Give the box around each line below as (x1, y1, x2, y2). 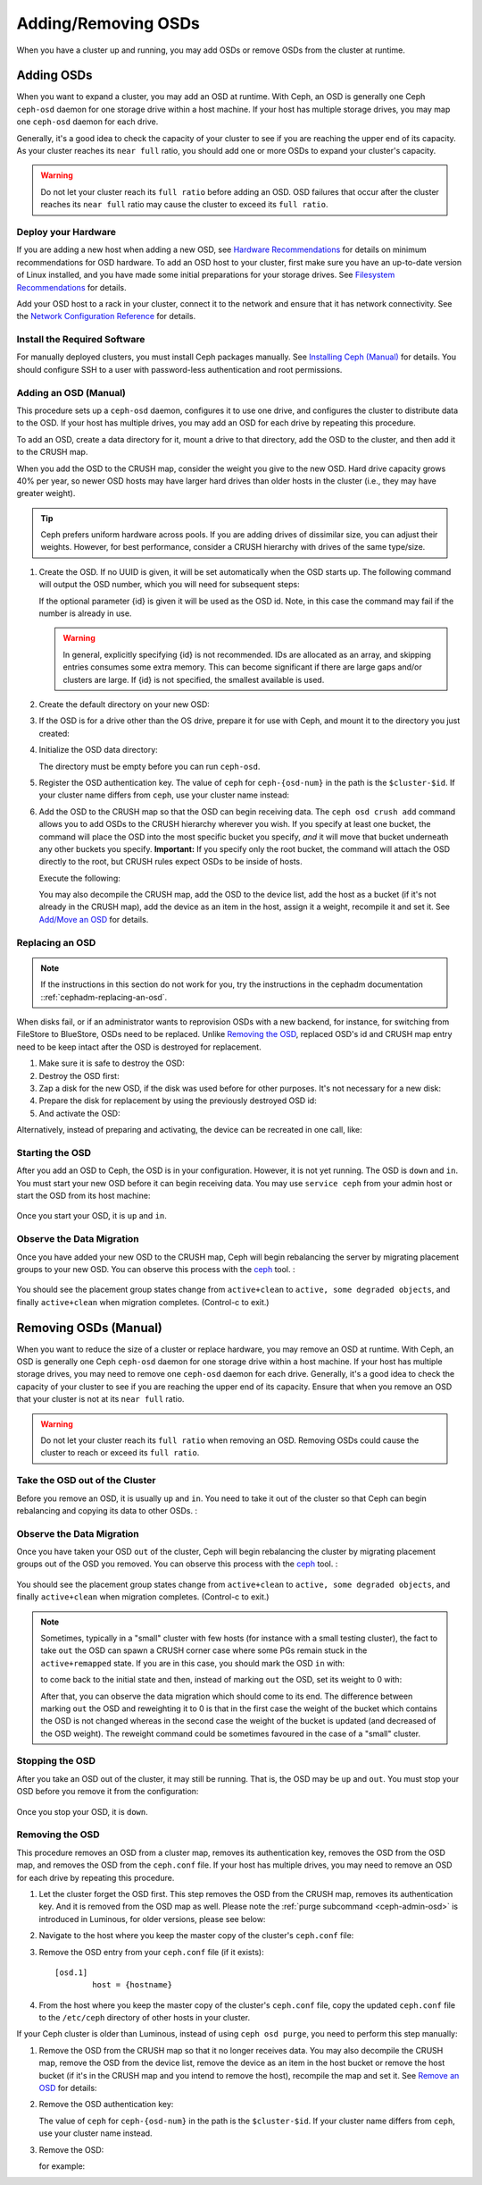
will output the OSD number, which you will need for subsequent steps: (38, 579, 300, 590)
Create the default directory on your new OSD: (38, 698, 210, 710)
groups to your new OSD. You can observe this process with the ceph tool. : (16, 1263, 295, 1274)
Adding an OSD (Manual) (16, 386, 127, 399)
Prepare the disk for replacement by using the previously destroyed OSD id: (38, 1095, 317, 1106)
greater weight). (16, 488, 76, 499)
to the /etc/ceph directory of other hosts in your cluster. (38, 2012, 250, 2023)
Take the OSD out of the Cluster (16, 1474, 156, 1487)
